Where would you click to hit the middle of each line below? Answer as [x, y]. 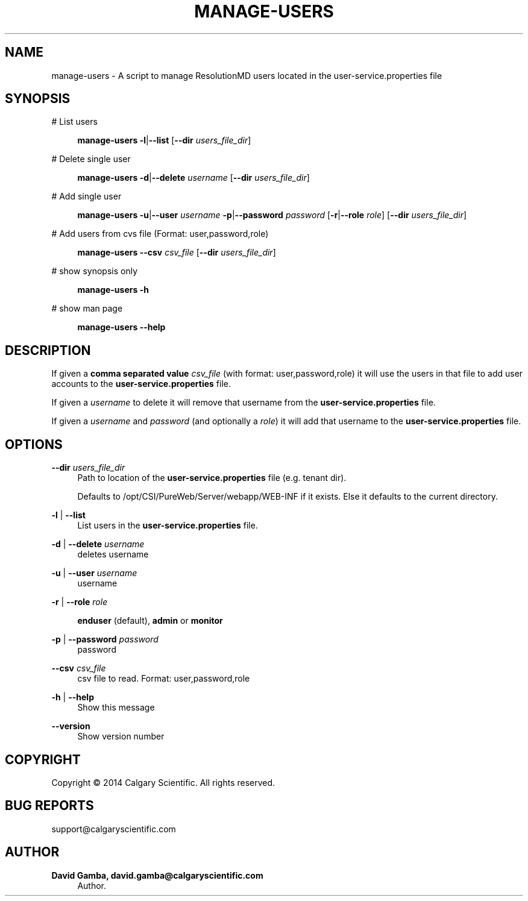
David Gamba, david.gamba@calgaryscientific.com [157, 875]
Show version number [121, 736]
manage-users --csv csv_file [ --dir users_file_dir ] [177, 253]
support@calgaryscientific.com [114, 829]
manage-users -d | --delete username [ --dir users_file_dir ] [193, 178]
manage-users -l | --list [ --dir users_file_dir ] [164, 140]
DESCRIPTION [48, 350]
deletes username [113, 554]
